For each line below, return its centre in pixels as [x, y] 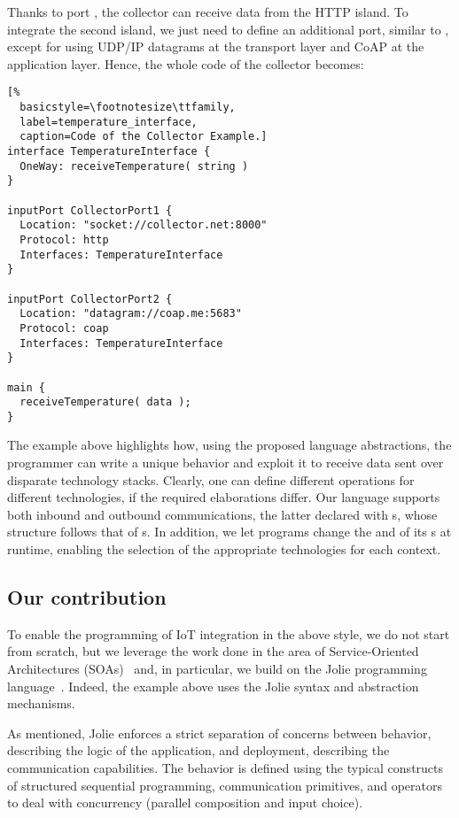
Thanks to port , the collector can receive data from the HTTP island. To [208, 12]
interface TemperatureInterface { [109, 151]
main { [26, 387]
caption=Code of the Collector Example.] [144, 137]
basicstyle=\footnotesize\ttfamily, [128, 108]
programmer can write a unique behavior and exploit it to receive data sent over [226, 463]
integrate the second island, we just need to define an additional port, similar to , [228, 29]
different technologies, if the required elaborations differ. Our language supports [224, 497]
